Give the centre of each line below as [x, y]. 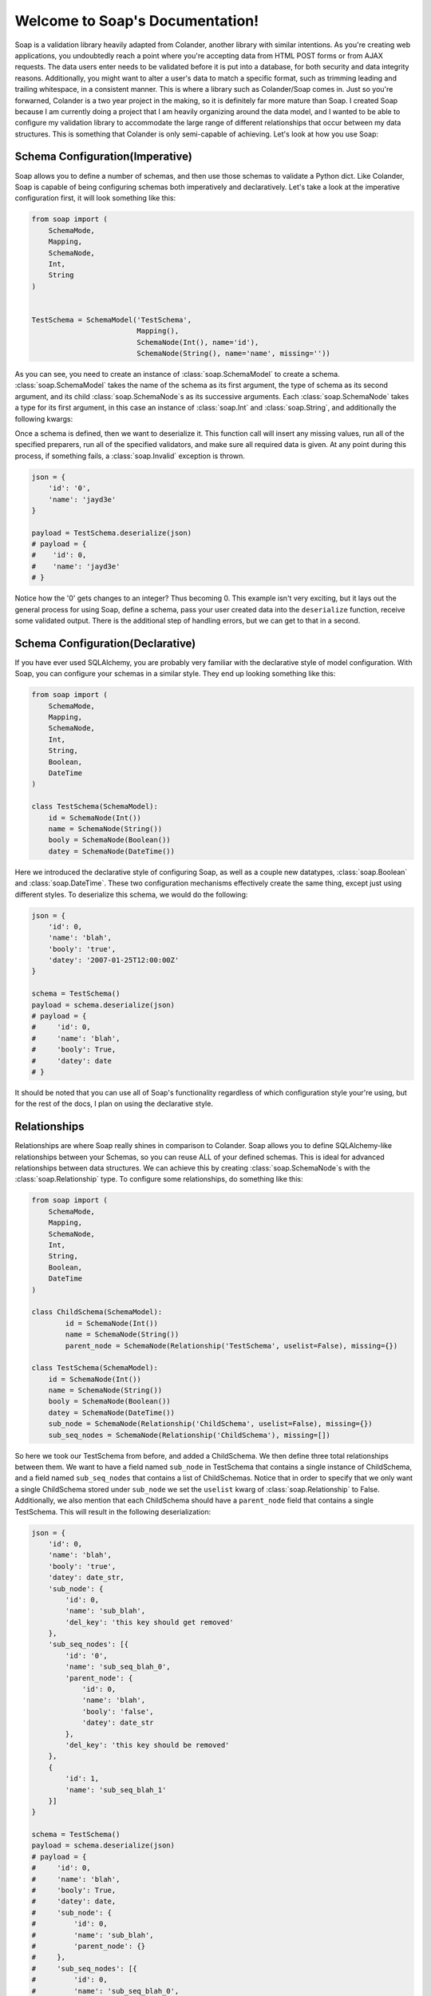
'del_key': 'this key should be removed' [147, 1745]
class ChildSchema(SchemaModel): [97, 1312]
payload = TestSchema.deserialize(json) [111, 533]
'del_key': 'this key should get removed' [150, 1622]
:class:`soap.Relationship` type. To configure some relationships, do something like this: [159, 1179]
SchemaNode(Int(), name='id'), [198, 342]
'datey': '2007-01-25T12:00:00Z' [114, 960]
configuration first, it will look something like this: [95, 198]
